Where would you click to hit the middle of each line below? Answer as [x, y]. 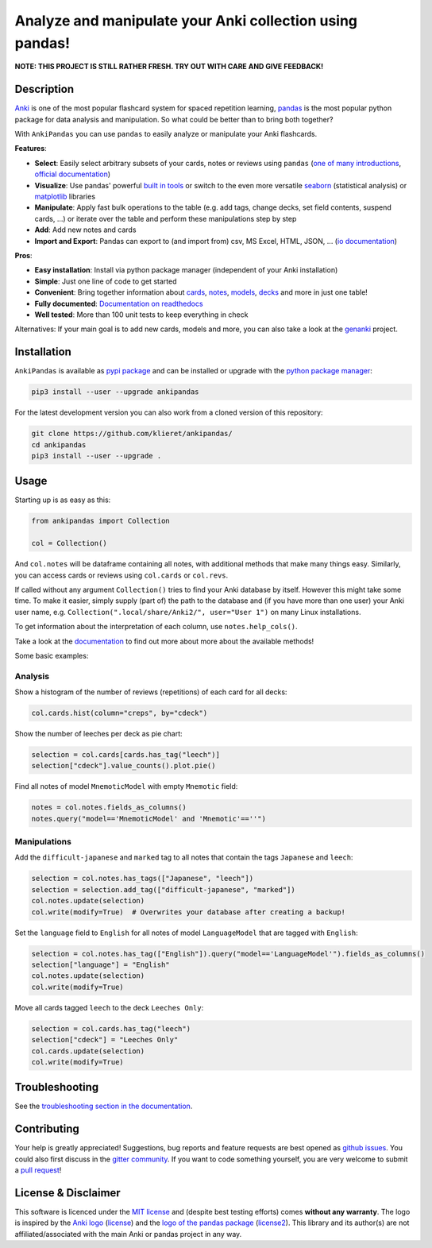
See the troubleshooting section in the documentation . [104, 1106]
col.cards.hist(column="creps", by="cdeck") [120, 713]
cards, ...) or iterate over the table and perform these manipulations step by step [166, 218]
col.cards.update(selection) [88, 1051]
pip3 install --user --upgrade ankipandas [115, 392]
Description [44, 89]
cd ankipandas [59, 444]
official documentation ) [73, 174]
